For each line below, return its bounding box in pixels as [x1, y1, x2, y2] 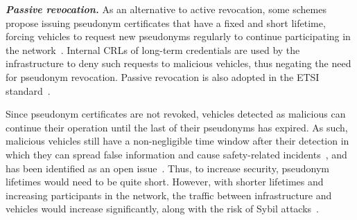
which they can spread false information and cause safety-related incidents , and [6, 147, 347, 161]
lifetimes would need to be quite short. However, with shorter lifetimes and [6, 174, 324, 189]
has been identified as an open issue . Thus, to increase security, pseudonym [6, 161, 329, 175]
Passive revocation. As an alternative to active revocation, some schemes [6, 2, 326, 16]
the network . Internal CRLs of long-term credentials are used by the [6, 42, 300, 57]
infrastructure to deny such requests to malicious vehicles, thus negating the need [6, 56, 351, 71]
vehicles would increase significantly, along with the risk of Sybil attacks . [6, 201, 319, 216]
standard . [6, 83, 51, 98]
